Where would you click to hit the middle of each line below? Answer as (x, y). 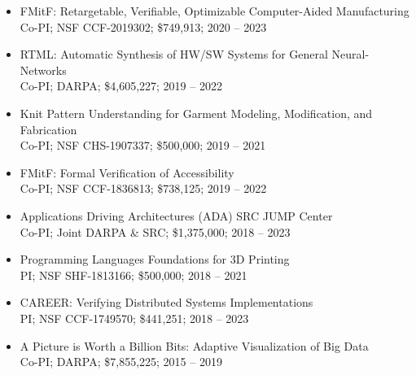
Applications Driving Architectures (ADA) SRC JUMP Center (176, 215)
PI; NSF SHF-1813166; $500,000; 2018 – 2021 (134, 275)
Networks (43, 70)
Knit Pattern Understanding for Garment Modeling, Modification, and (196, 113)
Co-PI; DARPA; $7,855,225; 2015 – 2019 (121, 362)
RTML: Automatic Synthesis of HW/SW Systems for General (174, 54)
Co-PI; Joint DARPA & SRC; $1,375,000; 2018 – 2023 (155, 231)
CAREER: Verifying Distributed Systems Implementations (166, 302)
